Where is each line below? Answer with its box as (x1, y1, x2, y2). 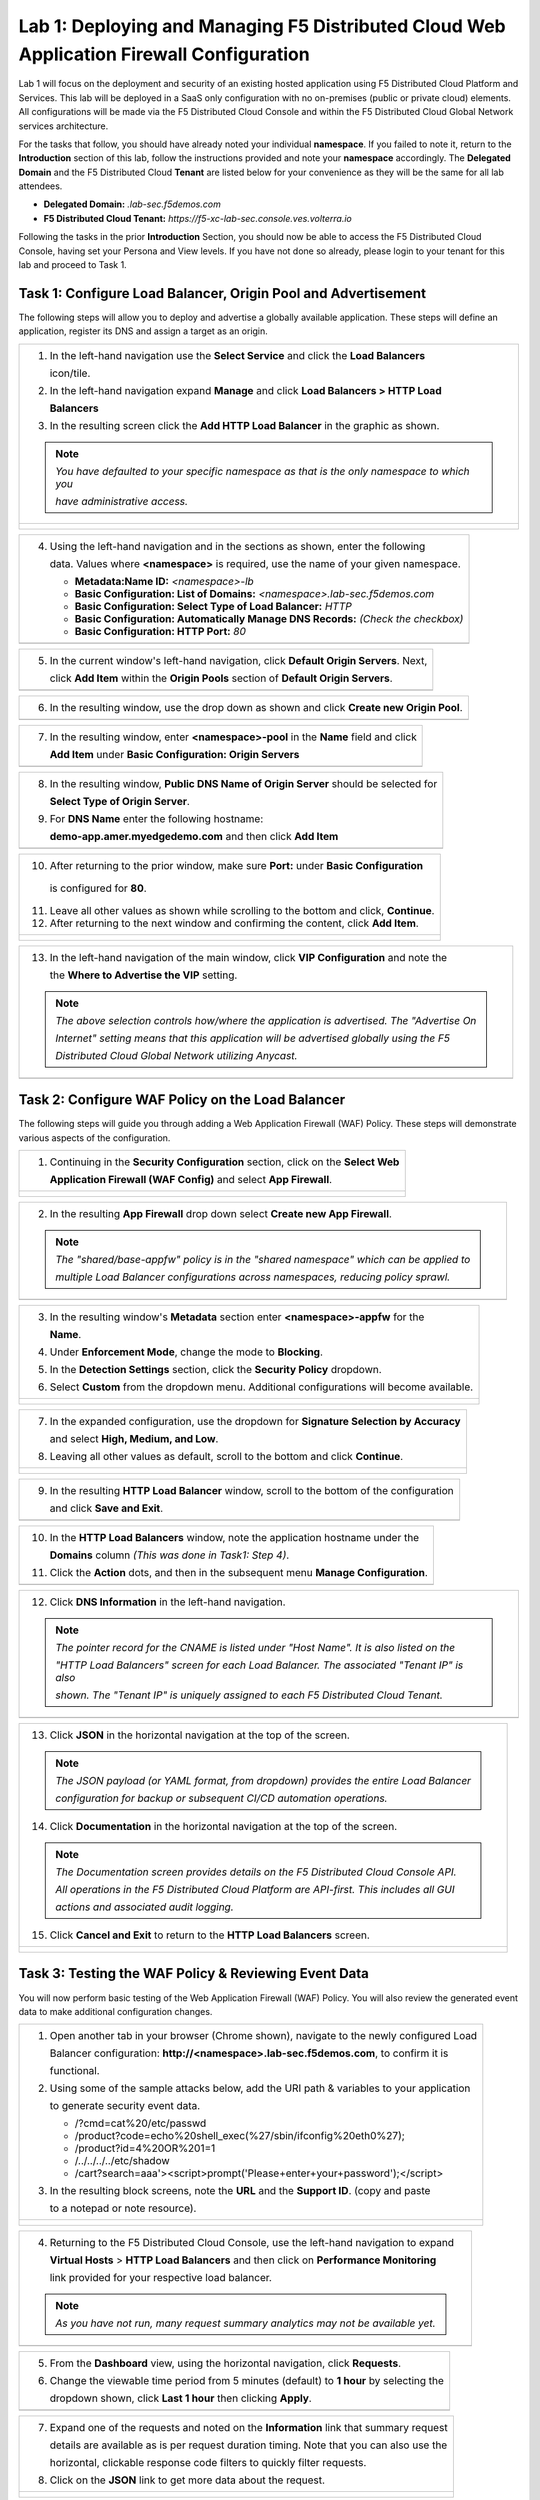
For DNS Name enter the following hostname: (49, 811, 264, 825)
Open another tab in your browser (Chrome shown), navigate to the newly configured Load (49, 2029, 478, 2043)
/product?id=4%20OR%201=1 (74, 2141, 216, 2155)
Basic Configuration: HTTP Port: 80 (74, 624, 247, 638)
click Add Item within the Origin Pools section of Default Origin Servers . (49, 671, 394, 685)
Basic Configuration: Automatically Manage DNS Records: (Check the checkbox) (74, 611, 464, 625)
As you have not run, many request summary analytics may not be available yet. (55, 2316, 436, 2330)
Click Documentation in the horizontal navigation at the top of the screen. (49, 1820, 398, 1834)
